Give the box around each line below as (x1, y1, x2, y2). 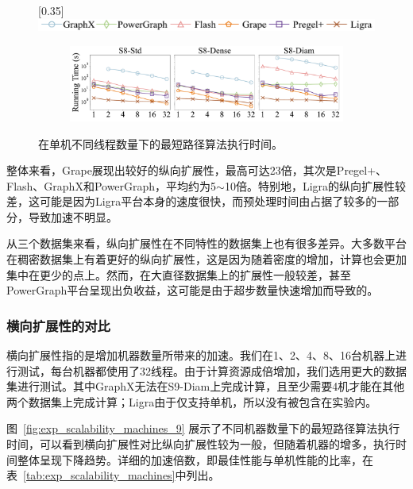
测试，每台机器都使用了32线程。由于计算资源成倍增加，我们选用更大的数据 (17, 362, 407, 379)
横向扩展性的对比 (6, 315, 110, 335)
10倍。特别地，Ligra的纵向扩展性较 (224, 177, 407, 194)
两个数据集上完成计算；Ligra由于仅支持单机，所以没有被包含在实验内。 (6, 393, 377, 410)
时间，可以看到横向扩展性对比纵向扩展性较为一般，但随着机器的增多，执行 (6, 436, 396, 452)
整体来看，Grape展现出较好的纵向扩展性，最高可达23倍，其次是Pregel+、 (6, 162, 388, 179)
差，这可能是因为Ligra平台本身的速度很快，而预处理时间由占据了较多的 (6, 193, 377, 210)
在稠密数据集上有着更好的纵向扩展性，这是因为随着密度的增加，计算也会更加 (6, 251, 407, 268)
